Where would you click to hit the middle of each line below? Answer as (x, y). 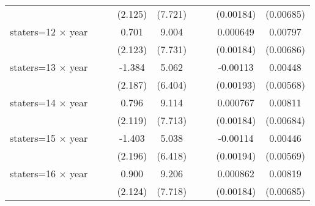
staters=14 (33, 102)
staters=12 (33, 31)
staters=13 (33, 67)
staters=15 (33, 138)
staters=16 (33, 173)
